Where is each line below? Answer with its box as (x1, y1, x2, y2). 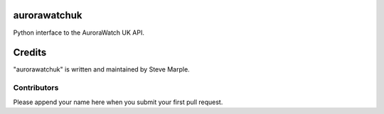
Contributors (13, 83, 59, 93)
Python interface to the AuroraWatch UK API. (13, 28, 145, 37)
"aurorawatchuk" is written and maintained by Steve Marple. (13, 65, 190, 74)
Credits (13, 47, 47, 59)
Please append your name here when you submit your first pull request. (13, 98, 223, 106)
